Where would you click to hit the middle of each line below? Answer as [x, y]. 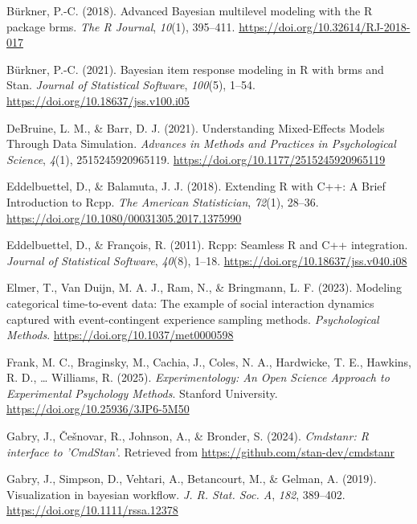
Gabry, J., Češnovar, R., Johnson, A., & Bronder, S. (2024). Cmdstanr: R [188, 436]
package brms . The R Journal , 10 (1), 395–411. [121, 26]
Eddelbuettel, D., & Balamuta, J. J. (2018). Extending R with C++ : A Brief [196, 186]
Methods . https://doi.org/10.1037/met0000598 [120, 335]
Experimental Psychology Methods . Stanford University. [142, 393]
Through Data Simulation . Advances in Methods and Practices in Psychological [201, 143]
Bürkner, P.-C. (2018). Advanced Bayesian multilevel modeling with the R [190, 10]
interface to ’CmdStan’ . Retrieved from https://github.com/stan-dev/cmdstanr [201, 451]
